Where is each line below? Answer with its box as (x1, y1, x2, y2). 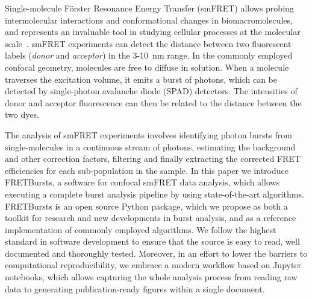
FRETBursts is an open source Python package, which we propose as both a (5, 199, 288, 212)
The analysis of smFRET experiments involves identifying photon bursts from (5, 128, 292, 141)
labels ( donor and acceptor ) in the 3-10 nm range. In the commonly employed (5, 49, 293, 62)
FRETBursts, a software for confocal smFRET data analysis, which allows (5, 176, 280, 188)
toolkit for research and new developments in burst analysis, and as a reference (5, 211, 296, 224)
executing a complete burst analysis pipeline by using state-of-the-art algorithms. (5, 187, 304, 200)
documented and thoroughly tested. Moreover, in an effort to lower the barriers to (5, 246, 308, 259)
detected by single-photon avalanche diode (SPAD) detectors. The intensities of (5, 85, 298, 97)
